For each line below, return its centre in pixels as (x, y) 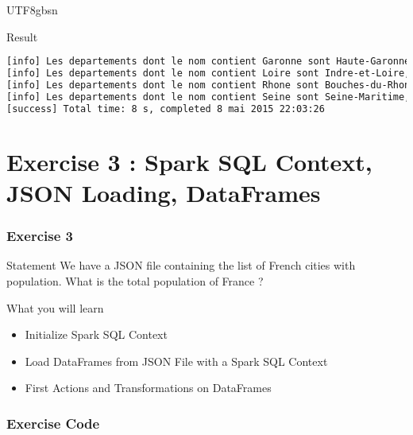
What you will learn (55, 307)
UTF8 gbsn (32, 10)
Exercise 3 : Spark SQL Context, (189, 161)
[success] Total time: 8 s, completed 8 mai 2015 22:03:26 (166, 109)
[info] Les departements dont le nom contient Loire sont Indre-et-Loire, (208, 74)
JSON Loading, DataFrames (164, 192)
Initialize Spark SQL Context (96, 334)
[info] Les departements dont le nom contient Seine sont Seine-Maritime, (208, 97)
